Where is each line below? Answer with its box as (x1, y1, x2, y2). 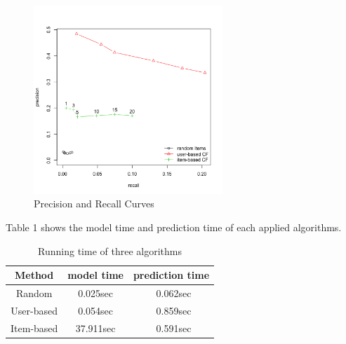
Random (15, 286, 53, 301)
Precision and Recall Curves (34, 196, 154, 211)
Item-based (11, 320, 58, 335)
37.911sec (75, 320, 116, 335)
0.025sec (78, 286, 114, 301)
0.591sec (156, 320, 192, 335)
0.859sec (156, 303, 192, 317)
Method (15, 268, 54, 282)
